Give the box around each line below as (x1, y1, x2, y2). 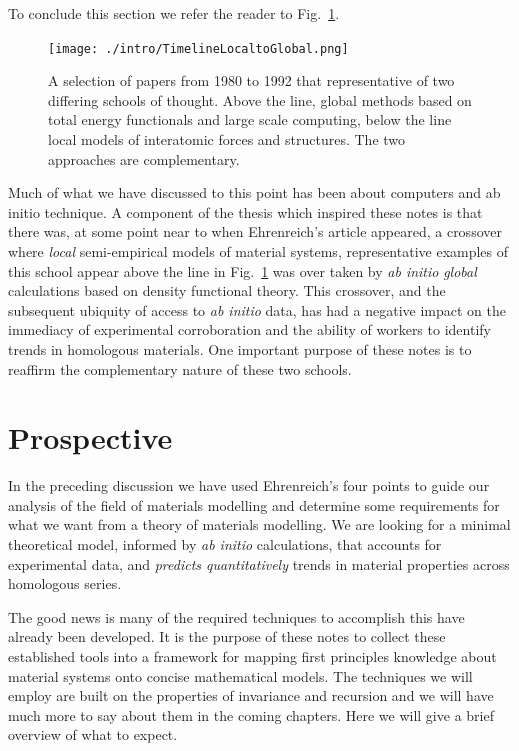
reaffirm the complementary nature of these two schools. (8, 358, 352, 379)
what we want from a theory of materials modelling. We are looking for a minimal (8, 514, 511, 535)
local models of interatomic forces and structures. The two (48, 129, 406, 150)
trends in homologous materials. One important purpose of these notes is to (8, 338, 472, 359)
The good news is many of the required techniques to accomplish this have (8, 606, 465, 627)
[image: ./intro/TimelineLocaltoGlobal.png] (48, 41, 349, 56)
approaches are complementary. (48, 148, 240, 169)
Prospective (8, 417, 173, 458)
